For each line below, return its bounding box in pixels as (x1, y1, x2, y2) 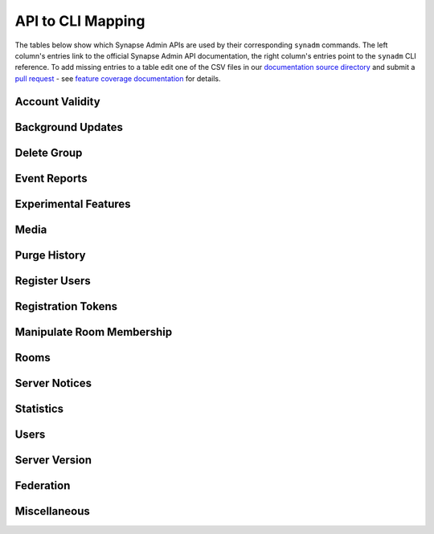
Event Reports (14, 171, 88, 185)
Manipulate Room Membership (14, 325, 173, 339)
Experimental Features (14, 197, 132, 210)
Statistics (14, 402, 64, 415)
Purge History (14, 248, 86, 262)
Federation (14, 479, 71, 492)
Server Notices (14, 376, 92, 389)
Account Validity (14, 95, 100, 108)
